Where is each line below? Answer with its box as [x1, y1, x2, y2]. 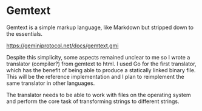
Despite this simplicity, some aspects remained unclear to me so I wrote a [6, 53, 190, 61]
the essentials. [6, 30, 42, 37]
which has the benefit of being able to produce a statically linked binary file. [6, 66, 196, 73]
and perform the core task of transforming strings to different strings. [6, 98, 180, 105]
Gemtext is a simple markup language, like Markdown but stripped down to [6, 24, 194, 31]
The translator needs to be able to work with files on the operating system [6, 91, 191, 98]
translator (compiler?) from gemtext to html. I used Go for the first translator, [6, 60, 197, 67]
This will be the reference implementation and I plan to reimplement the [6, 73, 184, 80]
